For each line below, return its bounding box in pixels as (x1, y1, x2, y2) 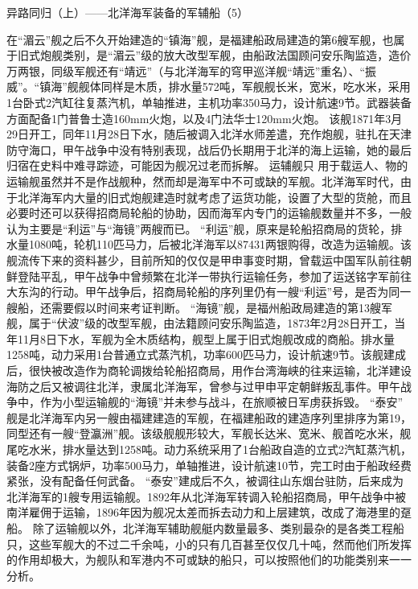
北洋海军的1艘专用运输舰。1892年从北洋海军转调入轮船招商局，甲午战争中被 (6, 488, 406, 505)
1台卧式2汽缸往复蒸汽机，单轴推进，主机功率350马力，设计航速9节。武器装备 (6, 93, 412, 110)
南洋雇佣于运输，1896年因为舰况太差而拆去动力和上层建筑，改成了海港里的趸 (6, 504, 412, 521)
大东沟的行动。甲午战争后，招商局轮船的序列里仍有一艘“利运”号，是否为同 (6, 283, 400, 300)
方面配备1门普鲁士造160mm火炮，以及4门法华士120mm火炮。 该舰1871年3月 (6, 109, 403, 126)
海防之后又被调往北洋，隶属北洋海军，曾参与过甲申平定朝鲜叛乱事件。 (6, 377, 378, 394)
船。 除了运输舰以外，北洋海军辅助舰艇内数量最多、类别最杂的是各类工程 (6, 520, 393, 536)
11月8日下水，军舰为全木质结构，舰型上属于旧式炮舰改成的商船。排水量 (17, 330, 395, 347)
